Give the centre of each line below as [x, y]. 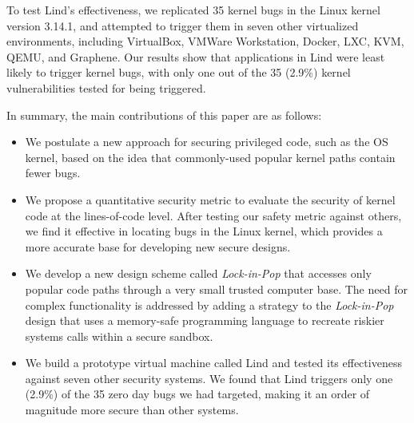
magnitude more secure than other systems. [132, 410]
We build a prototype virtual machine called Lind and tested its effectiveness [213, 363]
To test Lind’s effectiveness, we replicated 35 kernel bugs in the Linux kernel [193, 10]
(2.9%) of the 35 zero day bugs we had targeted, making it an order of [197, 394]
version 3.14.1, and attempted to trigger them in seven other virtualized [183, 25]
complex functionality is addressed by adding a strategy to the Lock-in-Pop [209, 304]
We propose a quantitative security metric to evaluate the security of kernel [210, 199]
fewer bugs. [53, 173]
